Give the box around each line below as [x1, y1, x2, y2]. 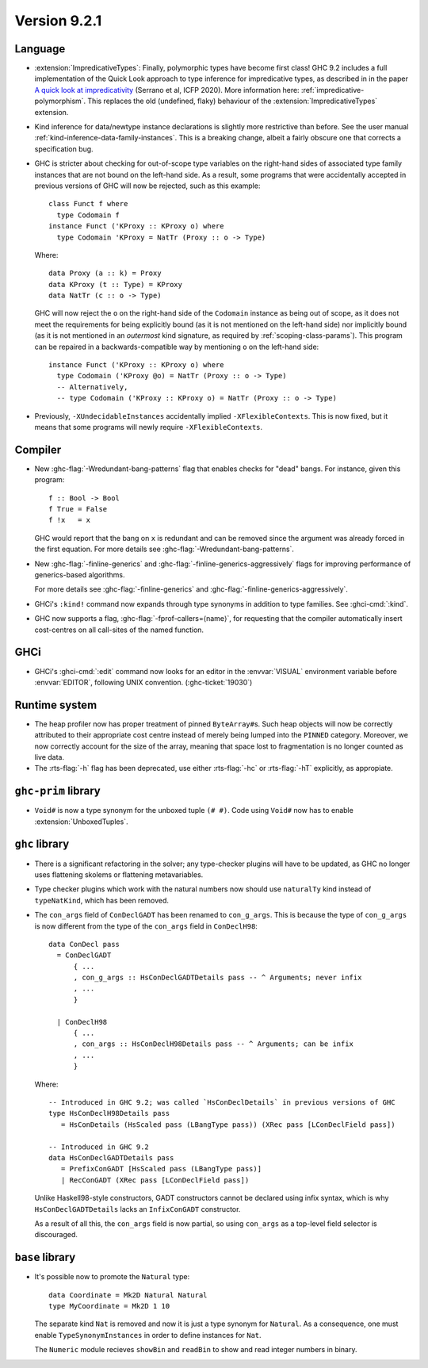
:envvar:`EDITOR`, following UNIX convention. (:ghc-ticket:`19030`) [34, 677, 253, 687]
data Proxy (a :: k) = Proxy [48, 269, 162, 278]
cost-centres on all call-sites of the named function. [34, 625, 204, 634]
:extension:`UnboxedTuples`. [34, 817, 128, 826]
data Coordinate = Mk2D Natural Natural [48, 1290, 208, 1300]
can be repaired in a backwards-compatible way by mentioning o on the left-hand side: [34, 342, 319, 351]
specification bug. [34, 144, 94, 154]
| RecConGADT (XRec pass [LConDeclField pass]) [60, 1175, 250, 1185]
